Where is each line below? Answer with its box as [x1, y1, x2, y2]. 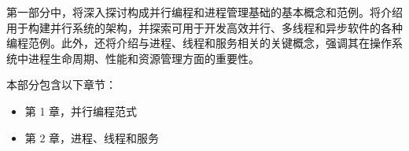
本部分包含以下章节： [6, 76, 116, 93]
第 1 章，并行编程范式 [24, 102, 138, 119]
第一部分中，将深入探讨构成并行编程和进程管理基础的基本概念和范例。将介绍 [6, 4, 403, 20]
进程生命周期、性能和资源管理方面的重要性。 [28, 50, 260, 66]
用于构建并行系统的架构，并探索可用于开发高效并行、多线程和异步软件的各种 [6, 19, 403, 35]
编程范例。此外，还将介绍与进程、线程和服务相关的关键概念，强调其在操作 [6, 35, 392, 51]
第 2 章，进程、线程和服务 [24, 129, 160, 145]
